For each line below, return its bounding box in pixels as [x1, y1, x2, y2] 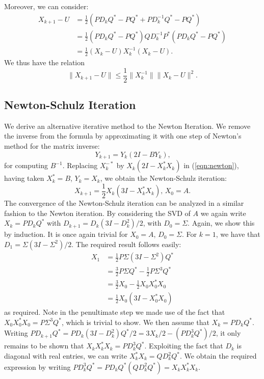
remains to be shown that [4, 340, 84, 351]
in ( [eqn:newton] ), [183, 160, 239, 171]
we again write [200, 207, 246, 218]
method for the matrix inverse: [4, 141, 100, 151]
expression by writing [4, 361, 71, 372]
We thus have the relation [4, 57, 85, 68]
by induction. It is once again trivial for [4, 229, 128, 239]
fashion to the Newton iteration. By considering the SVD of [4, 207, 191, 218]
